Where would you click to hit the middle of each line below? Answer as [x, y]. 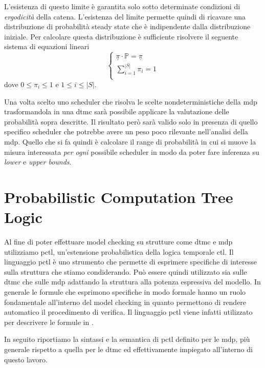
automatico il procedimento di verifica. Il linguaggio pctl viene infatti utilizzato [128, 312]
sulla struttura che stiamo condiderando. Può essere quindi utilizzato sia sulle [126, 271]
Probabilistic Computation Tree [119, 197]
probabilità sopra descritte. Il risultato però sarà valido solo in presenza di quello [131, 121]
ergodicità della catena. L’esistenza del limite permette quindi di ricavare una [125, 16]
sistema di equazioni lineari [47, 46]
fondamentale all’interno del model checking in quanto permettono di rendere [125, 302]
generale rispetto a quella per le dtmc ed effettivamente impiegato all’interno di [128, 349]
